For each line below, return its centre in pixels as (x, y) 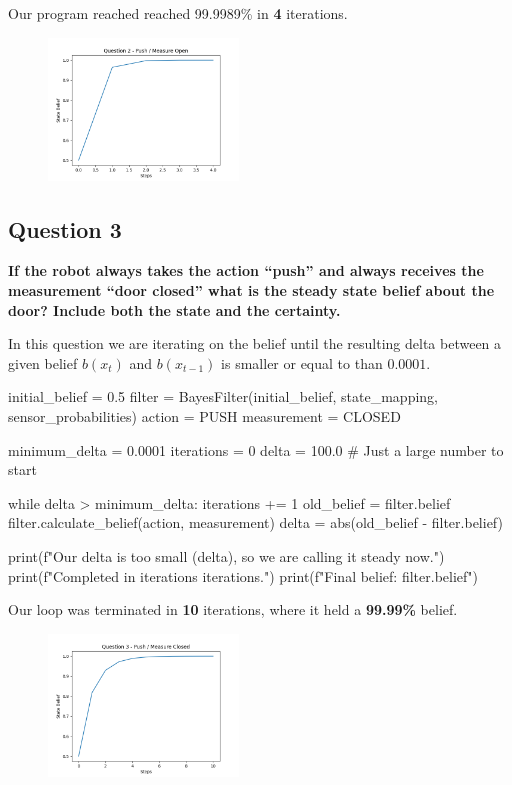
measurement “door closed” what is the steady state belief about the (251, 290)
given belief (43, 362)
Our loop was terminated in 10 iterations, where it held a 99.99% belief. (233, 609)
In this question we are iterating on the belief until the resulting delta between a (255, 343)
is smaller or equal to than (302, 362)
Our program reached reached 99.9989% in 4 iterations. (178, 13)
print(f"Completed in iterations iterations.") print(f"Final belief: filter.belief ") (243, 575)
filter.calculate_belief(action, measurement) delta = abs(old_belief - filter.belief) (255, 522)
